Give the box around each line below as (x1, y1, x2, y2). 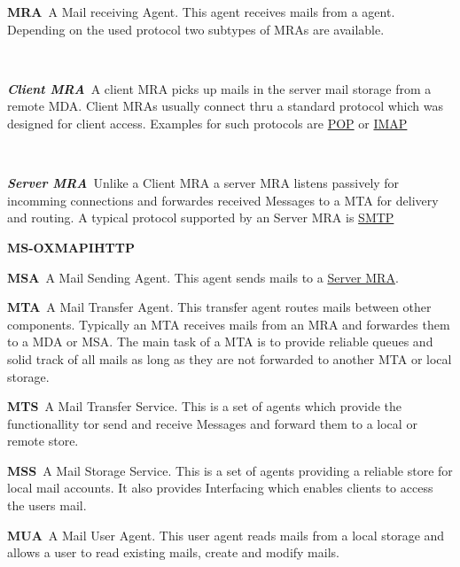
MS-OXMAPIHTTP (7, 237, 135, 256)
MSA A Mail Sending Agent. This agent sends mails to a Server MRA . (7, 268, 399, 286)
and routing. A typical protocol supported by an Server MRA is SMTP (7, 208, 394, 227)
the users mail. (7, 496, 87, 515)
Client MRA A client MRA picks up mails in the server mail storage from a (7, 79, 432, 97)
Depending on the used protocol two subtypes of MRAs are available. (7, 19, 385, 38)
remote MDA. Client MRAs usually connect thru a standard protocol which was (7, 97, 444, 115)
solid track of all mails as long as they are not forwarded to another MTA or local (7, 349, 452, 368)
